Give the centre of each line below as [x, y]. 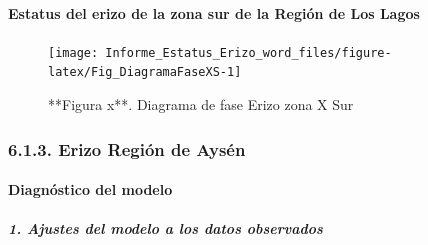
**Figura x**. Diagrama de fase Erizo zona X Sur [201, 104]
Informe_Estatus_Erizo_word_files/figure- [248, 52]
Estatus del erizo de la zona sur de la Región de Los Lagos [214, 12]
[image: [73, 52]
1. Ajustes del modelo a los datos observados [165, 228]
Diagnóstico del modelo [90, 189]
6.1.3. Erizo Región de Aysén [127, 148]
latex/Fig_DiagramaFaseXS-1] [145, 72]
